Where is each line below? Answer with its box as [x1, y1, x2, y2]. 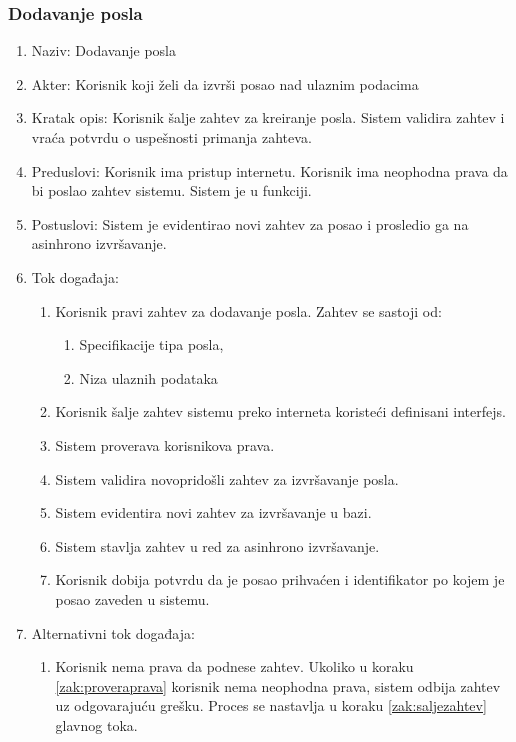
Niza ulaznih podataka [79, 367, 218, 388]
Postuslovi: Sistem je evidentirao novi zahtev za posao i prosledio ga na [31, 213, 469, 234]
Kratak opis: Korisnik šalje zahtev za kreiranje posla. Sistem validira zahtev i [31, 107, 505, 128]
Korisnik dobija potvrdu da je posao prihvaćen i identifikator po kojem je [55, 569, 505, 590]
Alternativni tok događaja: [31, 622, 195, 643]
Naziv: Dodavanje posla [31, 40, 176, 61]
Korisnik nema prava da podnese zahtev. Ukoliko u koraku [55, 656, 414, 677]
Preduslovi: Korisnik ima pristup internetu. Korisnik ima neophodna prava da [31, 160, 508, 181]
